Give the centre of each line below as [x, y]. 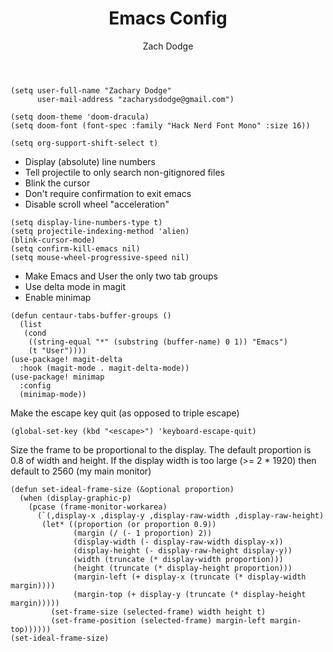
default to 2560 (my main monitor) [81, 471]
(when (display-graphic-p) [75, 498]
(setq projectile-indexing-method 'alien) [100, 231]
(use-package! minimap [57, 377]
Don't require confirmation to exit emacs [108, 193]
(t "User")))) [57, 350]
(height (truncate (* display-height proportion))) [183, 568]
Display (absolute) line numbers [90, 161]
